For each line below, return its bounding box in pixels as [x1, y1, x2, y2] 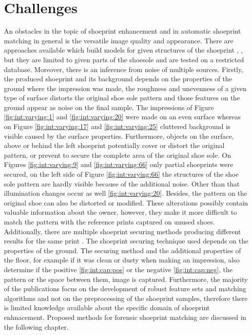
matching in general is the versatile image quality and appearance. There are [4, 35, 233, 45]
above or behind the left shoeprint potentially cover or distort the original [4, 140, 225, 150]
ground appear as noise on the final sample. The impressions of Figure [4, 102, 214, 112]
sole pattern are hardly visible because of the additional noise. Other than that [4, 178, 240, 188]
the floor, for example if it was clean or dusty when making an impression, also [4, 255, 240, 265]
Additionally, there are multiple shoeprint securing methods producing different [4, 226, 241, 236]
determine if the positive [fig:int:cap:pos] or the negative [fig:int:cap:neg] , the [4, 264, 233, 274]
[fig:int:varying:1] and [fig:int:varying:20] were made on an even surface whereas [4, 112, 241, 122]
